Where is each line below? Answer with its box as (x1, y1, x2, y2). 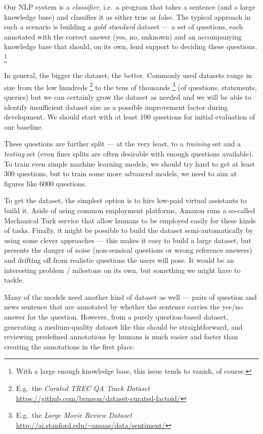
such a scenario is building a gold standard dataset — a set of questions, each (4, 21, 243, 32)
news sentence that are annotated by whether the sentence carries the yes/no (4, 301, 243, 312)
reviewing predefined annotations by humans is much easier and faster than (4, 331, 238, 342)
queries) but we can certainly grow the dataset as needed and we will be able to (4, 92, 251, 102)
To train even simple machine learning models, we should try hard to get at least (4, 158, 255, 169)
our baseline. (4, 121, 43, 132)
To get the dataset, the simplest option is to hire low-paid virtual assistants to (4, 195, 247, 206)
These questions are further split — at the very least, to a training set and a (4, 138, 241, 149)
